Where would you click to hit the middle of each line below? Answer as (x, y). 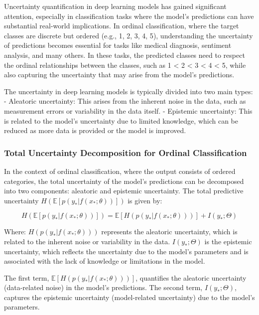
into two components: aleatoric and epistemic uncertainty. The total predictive (124, 191)
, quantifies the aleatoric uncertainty (191, 277)
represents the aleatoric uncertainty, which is (169, 232)
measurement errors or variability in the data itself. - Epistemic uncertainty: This (128, 110)
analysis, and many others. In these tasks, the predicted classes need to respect (125, 55)
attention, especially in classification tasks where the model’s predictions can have (129, 16)
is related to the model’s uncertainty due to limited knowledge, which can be (121, 120)
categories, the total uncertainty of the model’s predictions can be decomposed (124, 181)
